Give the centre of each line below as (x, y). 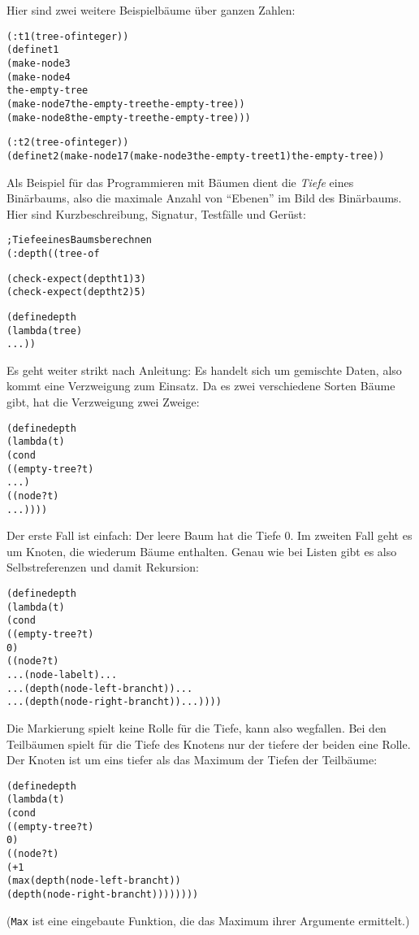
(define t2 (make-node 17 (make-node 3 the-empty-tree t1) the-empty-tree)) (196, 156)
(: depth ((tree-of (53, 253)
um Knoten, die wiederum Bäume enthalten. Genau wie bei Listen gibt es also (202, 551)
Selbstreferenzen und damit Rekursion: (103, 567)
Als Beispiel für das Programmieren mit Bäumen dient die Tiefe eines (180, 182)
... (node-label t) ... (62, 674)
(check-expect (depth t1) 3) (76, 278)
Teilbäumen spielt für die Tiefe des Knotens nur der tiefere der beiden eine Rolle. (209, 744)
